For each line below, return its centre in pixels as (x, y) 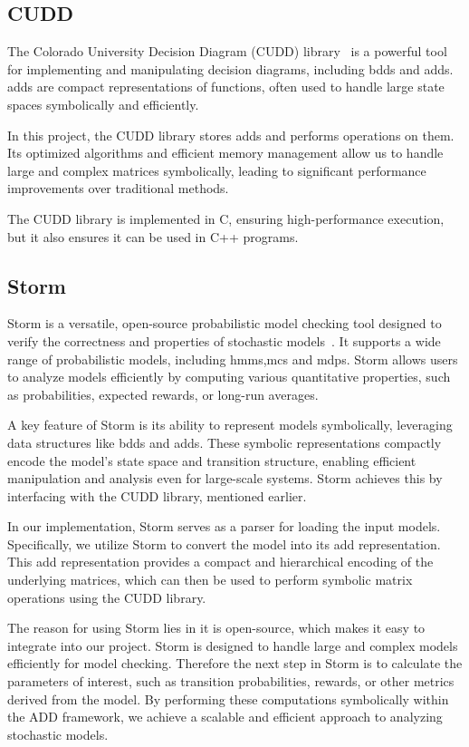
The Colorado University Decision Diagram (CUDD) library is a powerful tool (227, 51)
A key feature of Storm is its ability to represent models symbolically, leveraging (230, 425)
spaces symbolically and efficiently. (103, 104)
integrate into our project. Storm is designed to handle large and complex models (233, 645)
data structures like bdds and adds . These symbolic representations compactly (225, 442)
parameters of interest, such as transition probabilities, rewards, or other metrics (231, 681)
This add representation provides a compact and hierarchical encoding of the (220, 562)
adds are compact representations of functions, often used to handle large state (226, 87)
